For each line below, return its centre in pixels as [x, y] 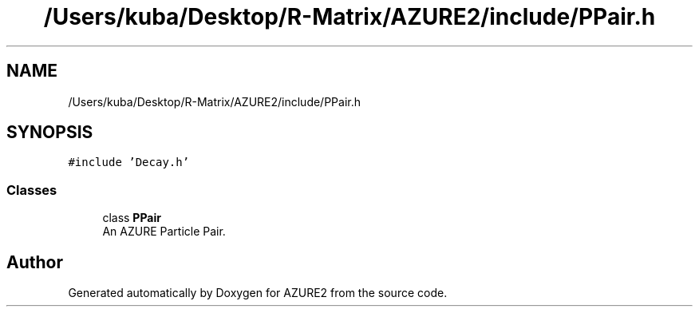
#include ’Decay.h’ [129, 162]
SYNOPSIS [50, 133]
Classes [32, 190]
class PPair [132, 218]
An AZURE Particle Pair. [164, 232]
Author [35, 262]
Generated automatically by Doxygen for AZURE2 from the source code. [258, 293]
